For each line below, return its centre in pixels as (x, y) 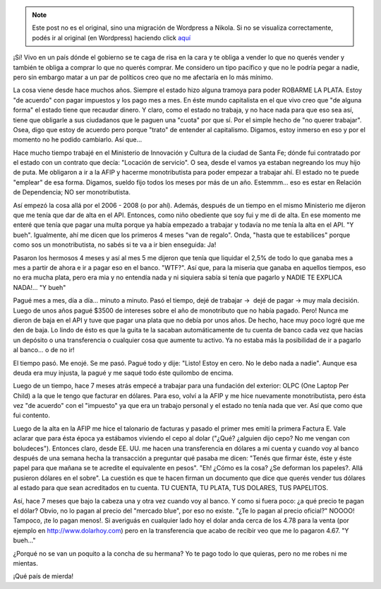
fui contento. (32, 415)
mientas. (26, 563)
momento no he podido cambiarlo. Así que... (78, 140)
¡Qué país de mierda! (43, 576)
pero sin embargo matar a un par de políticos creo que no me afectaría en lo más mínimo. (143, 77)
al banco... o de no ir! (44, 350)
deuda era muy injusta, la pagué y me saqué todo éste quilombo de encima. (123, 373)
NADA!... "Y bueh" (40, 287)
